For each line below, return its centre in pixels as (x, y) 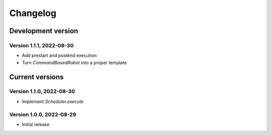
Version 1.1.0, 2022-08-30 (42, 91)
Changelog (33, 13)
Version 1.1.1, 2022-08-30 (42, 45)
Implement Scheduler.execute (53, 101)
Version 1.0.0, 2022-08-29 (43, 114)
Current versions (37, 77)
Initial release (36, 124)
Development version (44, 31)
